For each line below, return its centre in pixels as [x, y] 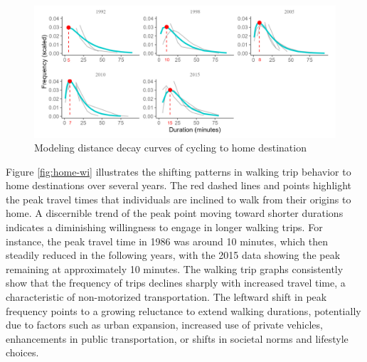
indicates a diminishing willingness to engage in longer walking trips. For [164, 227]
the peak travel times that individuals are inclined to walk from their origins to [179, 199]
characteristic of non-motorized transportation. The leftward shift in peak [166, 297]
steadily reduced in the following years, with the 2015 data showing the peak [173, 255]
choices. [22, 352]
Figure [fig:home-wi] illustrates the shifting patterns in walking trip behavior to [179, 171]
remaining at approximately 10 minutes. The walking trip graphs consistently [175, 268]
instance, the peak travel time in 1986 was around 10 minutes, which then [167, 241]
